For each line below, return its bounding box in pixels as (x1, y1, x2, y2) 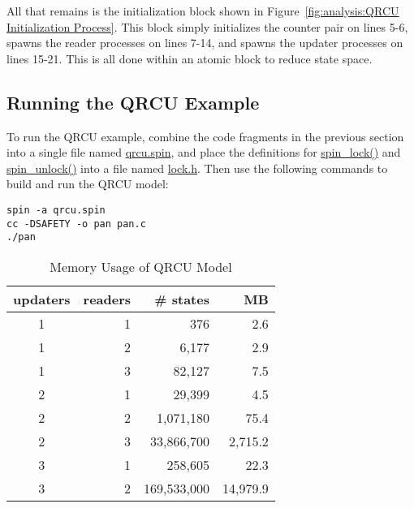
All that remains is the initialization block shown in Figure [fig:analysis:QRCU (6, 2, 399, 19)
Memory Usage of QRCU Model (50, 256, 232, 276)
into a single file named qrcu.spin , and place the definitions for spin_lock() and (6, 144, 401, 161)
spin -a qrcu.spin (6, 204, 106, 216)
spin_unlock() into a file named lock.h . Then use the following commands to (6, 159, 388, 176)
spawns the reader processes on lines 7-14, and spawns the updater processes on (6, 34, 403, 51)
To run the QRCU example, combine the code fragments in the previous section (6, 127, 404, 144)
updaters (13, 289, 71, 308)
